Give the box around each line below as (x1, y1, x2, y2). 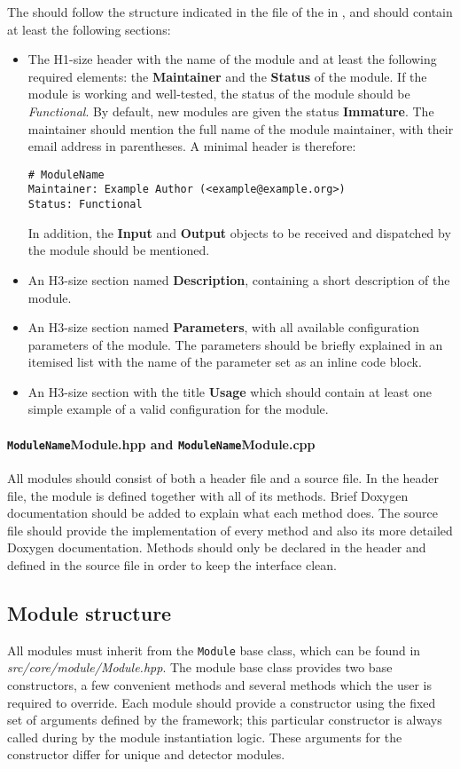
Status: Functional (27, 198, 143, 211)
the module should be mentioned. (27, 241, 210, 259)
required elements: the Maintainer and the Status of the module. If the (27, 67, 427, 85)
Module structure (7, 599, 172, 626)
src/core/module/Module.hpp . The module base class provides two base (7, 658, 393, 677)
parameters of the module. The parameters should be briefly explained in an (27, 335, 443, 353)
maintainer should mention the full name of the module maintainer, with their (27, 119, 454, 138)
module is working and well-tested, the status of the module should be (27, 84, 410, 103)
